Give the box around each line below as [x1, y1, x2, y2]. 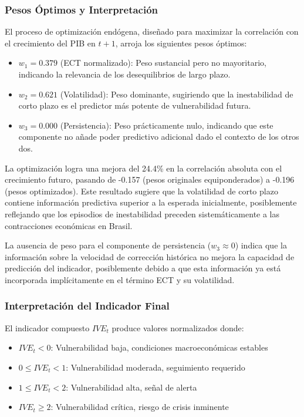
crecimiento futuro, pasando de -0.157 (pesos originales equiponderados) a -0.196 [5, 173, 295, 186]
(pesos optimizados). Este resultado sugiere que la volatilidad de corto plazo [5, 184, 278, 197]
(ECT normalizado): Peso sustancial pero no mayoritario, [60, 56, 266, 69]
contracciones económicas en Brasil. [5, 219, 133, 231]
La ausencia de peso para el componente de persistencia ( [5, 239, 211, 251]
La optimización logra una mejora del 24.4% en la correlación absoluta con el [5, 162, 282, 174]
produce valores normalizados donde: [112, 321, 244, 334]
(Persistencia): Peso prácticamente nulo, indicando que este [60, 119, 273, 131]
